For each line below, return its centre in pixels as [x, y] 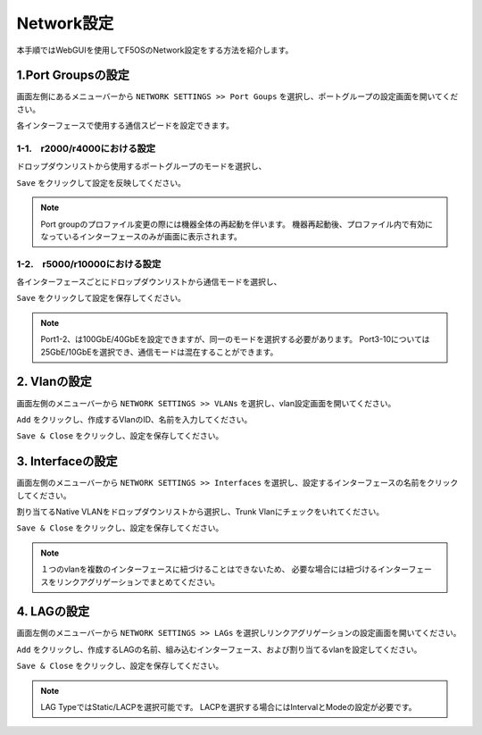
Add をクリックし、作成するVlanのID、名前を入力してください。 [134, 419]
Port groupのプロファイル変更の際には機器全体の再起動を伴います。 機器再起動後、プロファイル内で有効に [237, 224]
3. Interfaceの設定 [67, 461]
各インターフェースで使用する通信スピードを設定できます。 [125, 126]
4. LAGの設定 [53, 612]
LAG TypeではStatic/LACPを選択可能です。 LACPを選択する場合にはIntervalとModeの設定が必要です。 [229, 707]
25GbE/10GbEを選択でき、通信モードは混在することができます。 [159, 352]
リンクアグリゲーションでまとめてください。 [138, 581]
